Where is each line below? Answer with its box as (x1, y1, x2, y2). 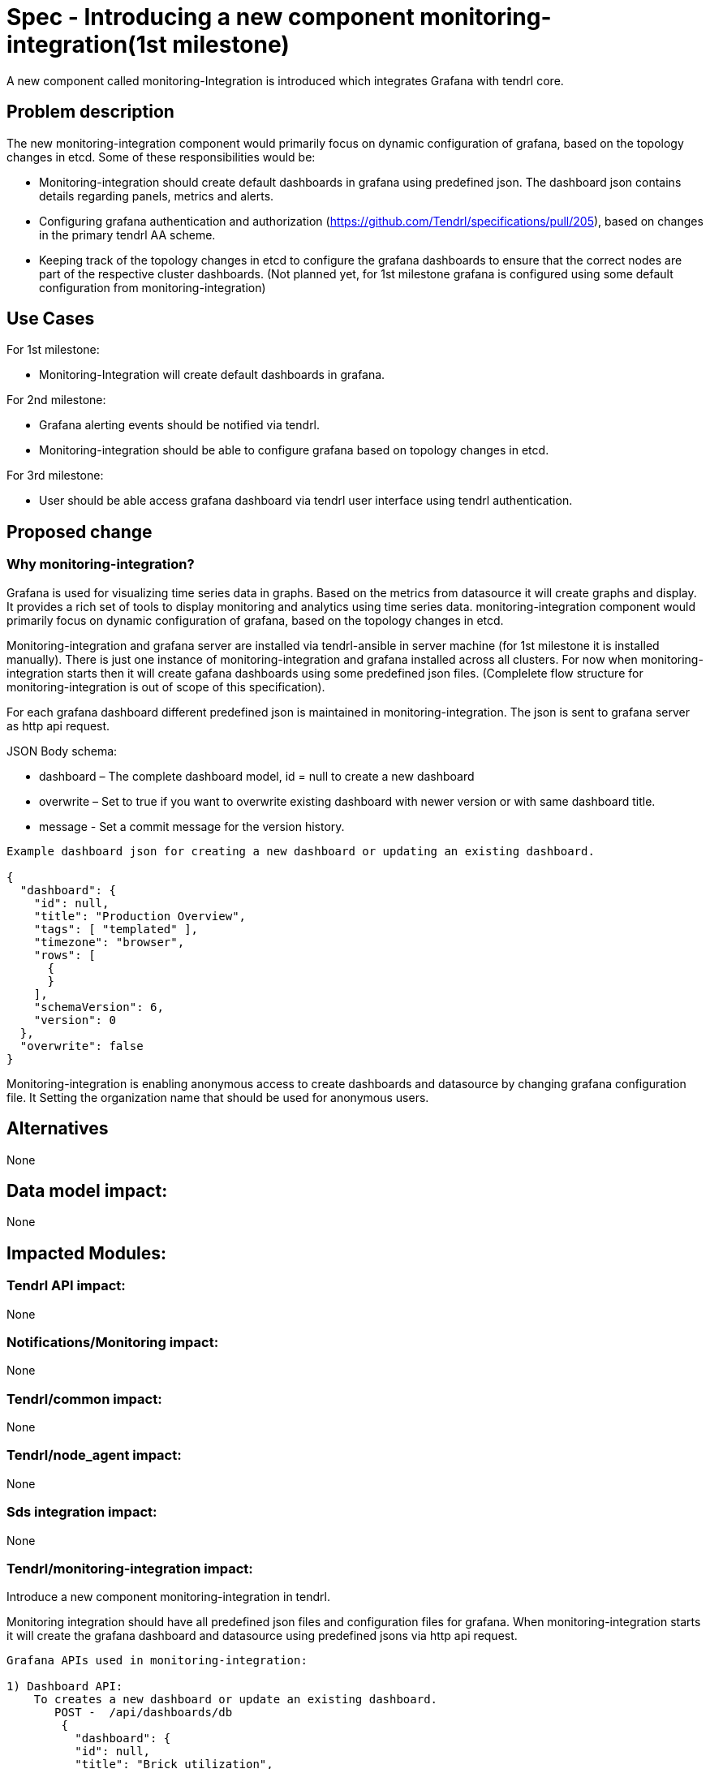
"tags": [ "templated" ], (33, 922, 199, 936)
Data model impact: (6, 1180, 168, 1201)
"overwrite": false (19, 1039, 144, 1052)
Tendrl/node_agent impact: (6, 1447, 182, 1464)
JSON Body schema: (6, 743, 118, 758)
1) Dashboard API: (6, 1680, 123, 1694)
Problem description (6, 101, 174, 123)
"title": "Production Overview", (33, 909, 247, 923)
